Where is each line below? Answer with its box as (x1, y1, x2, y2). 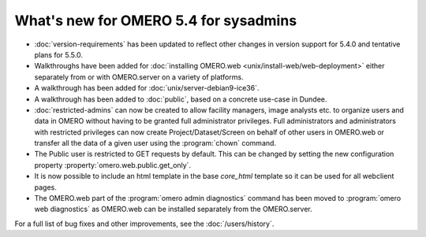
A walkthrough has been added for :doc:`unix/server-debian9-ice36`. (34, 83, 260, 93)
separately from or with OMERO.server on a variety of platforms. (34, 72, 244, 82)
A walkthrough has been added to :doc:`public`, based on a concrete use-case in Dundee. (34, 94, 327, 104)
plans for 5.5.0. (34, 50, 83, 59)
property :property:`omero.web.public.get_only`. (34, 160, 192, 169)
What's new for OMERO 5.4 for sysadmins (14, 12, 297, 29)
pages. (34, 182, 57, 192)
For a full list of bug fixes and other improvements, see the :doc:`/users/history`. (14, 219, 275, 228)
